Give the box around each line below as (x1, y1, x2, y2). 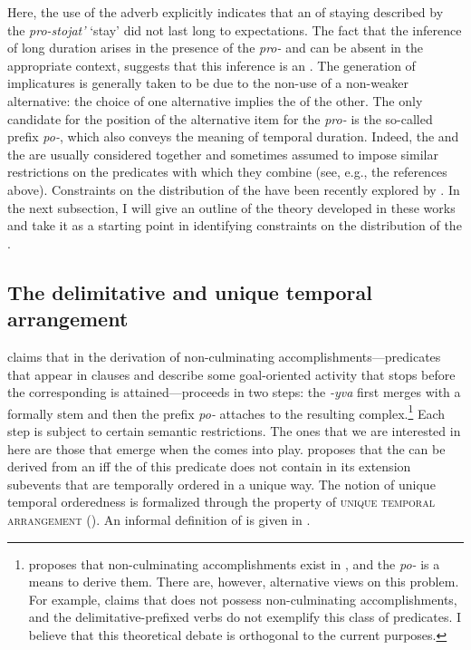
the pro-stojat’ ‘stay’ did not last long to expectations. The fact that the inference (7, 20, 462, 39)
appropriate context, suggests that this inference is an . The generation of (7, 55, 416, 74)
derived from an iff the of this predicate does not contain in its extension (7, 457, 411, 476)
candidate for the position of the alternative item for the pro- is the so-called (7, 109, 433, 128)
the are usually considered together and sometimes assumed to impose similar (7, 144, 438, 163)
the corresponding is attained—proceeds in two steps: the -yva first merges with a (7, 383, 461, 402)
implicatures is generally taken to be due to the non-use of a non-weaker (7, 73, 409, 92)
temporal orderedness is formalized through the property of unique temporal (7, 492, 435, 511)
